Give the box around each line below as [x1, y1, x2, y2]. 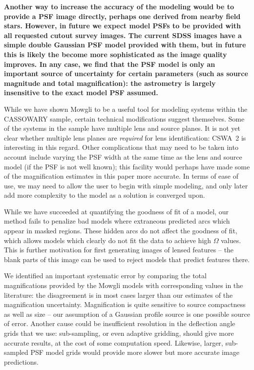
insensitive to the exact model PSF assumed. [4, 87, 158, 98]
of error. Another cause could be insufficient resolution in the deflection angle [4, 318, 235, 329]
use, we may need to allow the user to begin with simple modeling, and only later [4, 180, 248, 190]
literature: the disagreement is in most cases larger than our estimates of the [4, 289, 233, 300]
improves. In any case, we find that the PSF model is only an [4, 59, 215, 69]
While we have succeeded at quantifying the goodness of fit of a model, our [4, 206, 229, 216]
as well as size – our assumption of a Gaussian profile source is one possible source [4, 308, 250, 319]
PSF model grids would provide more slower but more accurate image [30, 347, 239, 357]
